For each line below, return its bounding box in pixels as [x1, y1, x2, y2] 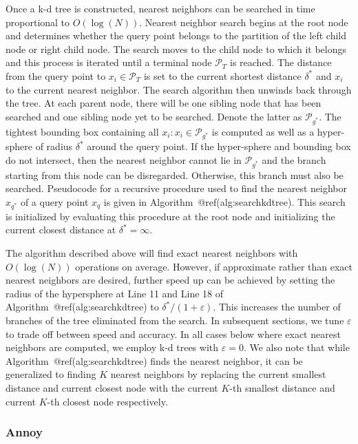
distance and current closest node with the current [6, 380, 218, 394]
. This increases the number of [213, 299, 341, 314]
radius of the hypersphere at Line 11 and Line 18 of [6, 286, 224, 300]
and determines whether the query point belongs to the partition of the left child [6, 28, 347, 43]
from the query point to [6, 68, 106, 83]
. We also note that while [243, 340, 350, 355]
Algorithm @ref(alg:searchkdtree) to [6, 299, 159, 314]
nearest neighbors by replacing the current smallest [110, 367, 326, 381]
